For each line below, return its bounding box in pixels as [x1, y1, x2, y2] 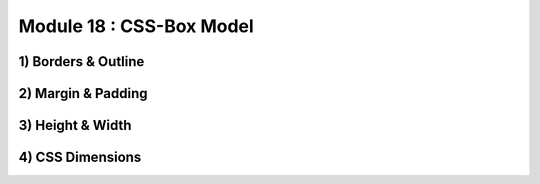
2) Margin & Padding [18, 85, 149, 102]
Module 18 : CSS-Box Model [18, 15, 254, 37]
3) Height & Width [18, 117, 132, 134]
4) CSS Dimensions [18, 149, 142, 166]
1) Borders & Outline [18, 53, 145, 70]
